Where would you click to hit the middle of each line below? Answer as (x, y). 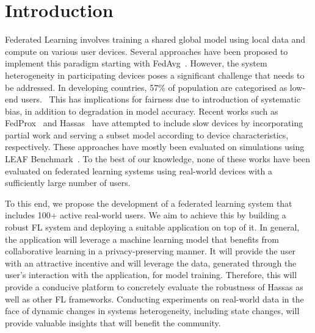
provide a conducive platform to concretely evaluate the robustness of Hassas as (154, 287)
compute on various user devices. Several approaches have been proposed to (147, 51)
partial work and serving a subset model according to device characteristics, (147, 134)
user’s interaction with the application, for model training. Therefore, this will (151, 275)
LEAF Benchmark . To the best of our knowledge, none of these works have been (158, 159)
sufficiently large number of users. (68, 183)
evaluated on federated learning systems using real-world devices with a (139, 170)
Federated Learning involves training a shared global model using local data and (155, 39)
